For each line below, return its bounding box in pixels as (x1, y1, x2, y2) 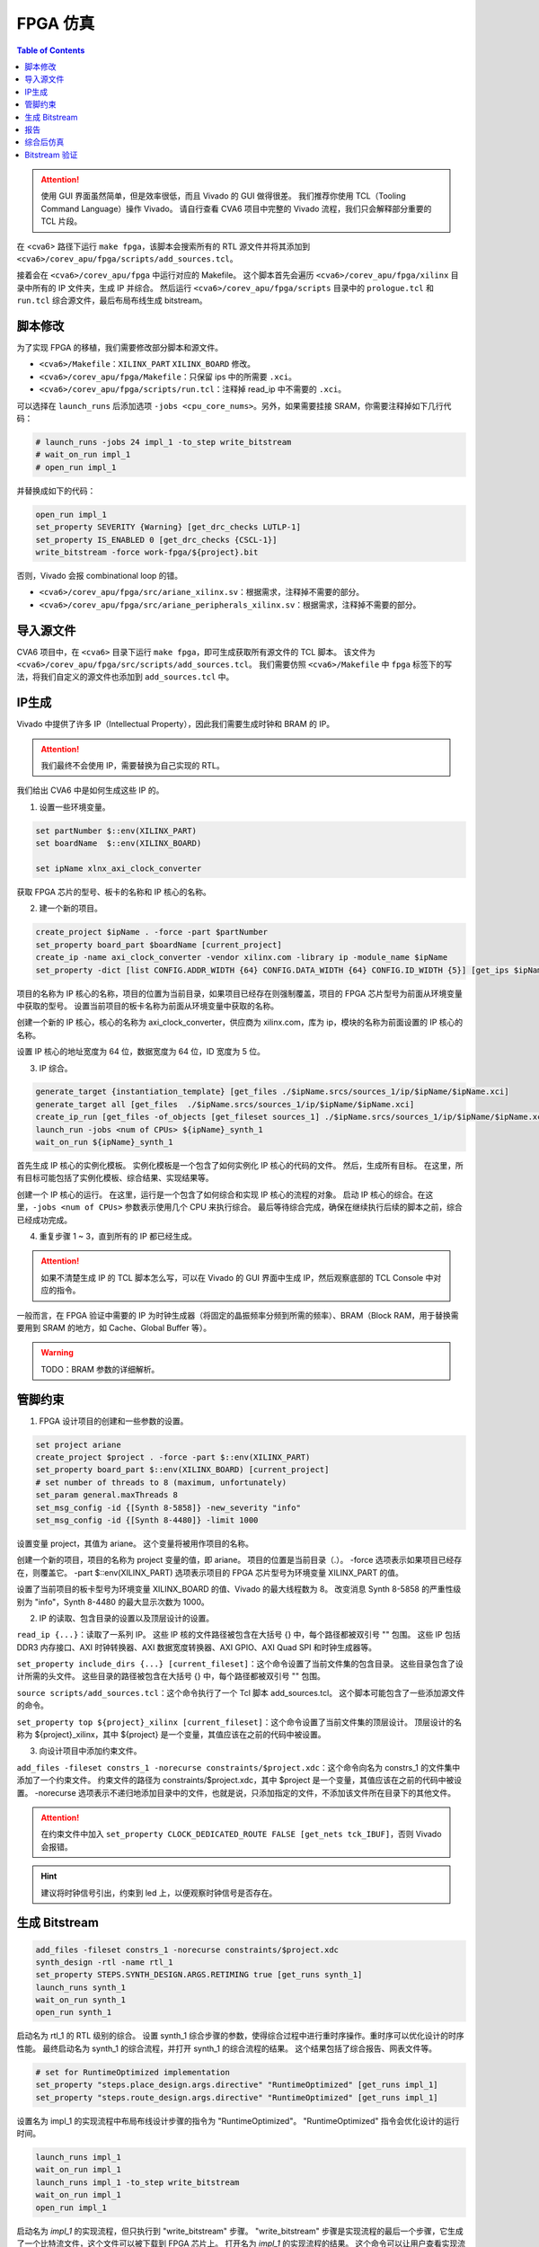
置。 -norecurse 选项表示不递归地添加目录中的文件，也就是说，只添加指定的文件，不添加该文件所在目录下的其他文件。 (16, 1787, 456, 1798)
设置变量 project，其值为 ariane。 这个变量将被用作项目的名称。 (16, 1538, 253, 1549)
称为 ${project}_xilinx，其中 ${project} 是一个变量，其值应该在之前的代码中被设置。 (16, 1729, 327, 1740)
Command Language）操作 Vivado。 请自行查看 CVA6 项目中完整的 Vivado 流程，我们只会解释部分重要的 (40, 203, 432, 214)
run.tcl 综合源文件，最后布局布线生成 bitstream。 (16, 295, 208, 306)
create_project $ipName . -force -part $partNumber (35, 927, 269, 937)
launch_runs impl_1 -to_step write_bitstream (35, 2177, 240, 2188)
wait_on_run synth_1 (35, 1995, 126, 2005)
